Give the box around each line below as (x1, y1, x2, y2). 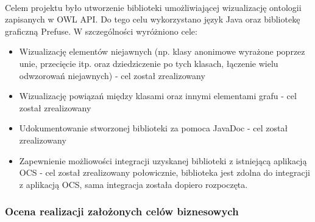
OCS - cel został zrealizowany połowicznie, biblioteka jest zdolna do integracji (19, 166, 310, 179)
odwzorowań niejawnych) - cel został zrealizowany (19, 69, 205, 82)
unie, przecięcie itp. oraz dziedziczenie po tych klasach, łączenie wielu (19, 57, 278, 69)
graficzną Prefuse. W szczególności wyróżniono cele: (5, 24, 197, 37)
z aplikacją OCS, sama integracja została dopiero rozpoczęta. (19, 178, 248, 190)
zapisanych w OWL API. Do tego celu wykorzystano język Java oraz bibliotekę (5, 13, 300, 26)
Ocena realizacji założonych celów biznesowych (5, 204, 239, 219)
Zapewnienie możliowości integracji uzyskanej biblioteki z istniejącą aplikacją (19, 154, 307, 167)
